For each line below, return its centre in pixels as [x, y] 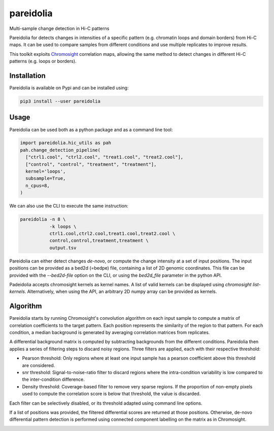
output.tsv [63, 248]
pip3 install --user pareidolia [60, 101]
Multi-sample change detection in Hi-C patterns [59, 28]
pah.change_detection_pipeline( [60, 150]
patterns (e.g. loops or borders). [43, 61]
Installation [27, 75]
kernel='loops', [46, 172]
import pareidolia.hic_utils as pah [66, 143]
